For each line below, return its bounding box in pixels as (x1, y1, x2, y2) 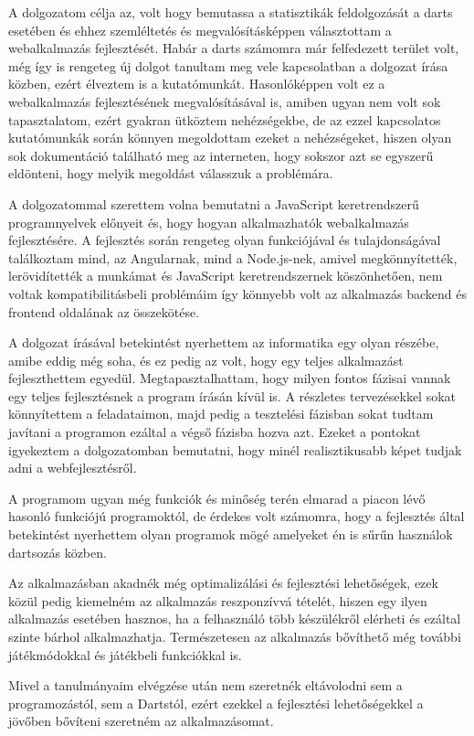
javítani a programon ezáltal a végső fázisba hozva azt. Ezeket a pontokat (8, 422, 421, 442)
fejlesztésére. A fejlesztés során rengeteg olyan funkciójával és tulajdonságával (8, 230, 441, 250)
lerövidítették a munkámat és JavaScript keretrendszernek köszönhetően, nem (8, 266, 443, 285)
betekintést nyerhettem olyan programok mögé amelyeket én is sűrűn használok (8, 525, 453, 544)
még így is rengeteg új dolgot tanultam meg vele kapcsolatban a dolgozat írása (8, 56, 448, 75)
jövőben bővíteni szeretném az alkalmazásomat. (8, 711, 274, 731)
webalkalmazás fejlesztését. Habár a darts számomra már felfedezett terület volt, (8, 38, 459, 58)
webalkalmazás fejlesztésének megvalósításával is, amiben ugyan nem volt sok (8, 91, 441, 111)
